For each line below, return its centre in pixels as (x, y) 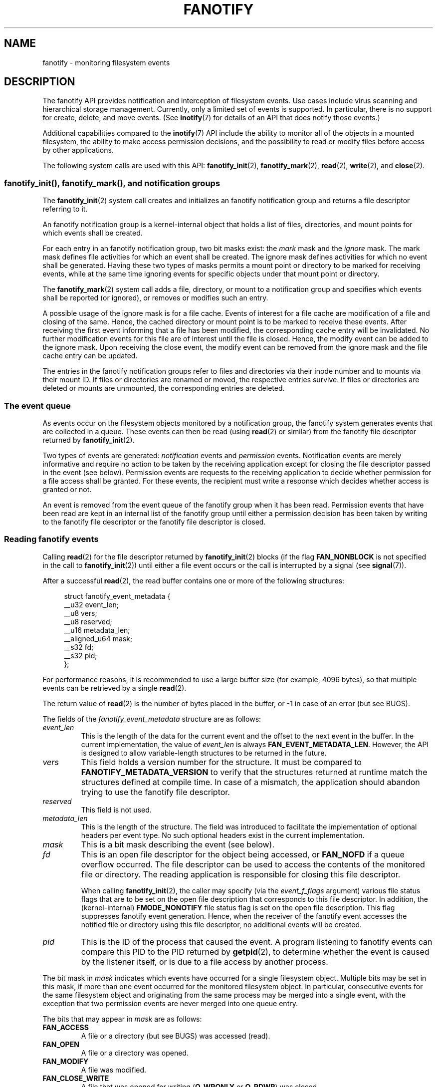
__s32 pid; (81, 655)
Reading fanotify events (51, 539)
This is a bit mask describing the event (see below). (178, 844)
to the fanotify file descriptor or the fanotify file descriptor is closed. (154, 522)
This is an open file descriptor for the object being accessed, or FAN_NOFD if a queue (243, 854)
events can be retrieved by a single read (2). (114, 688)
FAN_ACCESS (66, 1027)
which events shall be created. (93, 233)
